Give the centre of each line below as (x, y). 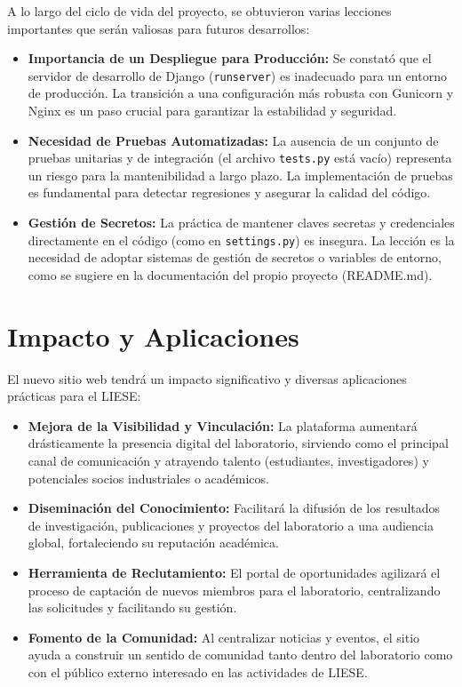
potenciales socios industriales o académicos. (148, 478)
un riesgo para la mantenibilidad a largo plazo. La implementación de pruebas (240, 175)
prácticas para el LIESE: (74, 396)
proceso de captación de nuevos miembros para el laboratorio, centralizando (234, 590)
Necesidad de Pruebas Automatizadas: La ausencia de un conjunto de (233, 140)
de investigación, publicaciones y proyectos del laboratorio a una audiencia (231, 525)
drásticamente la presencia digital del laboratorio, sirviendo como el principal (238, 443)
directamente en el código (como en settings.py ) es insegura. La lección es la (241, 240)
